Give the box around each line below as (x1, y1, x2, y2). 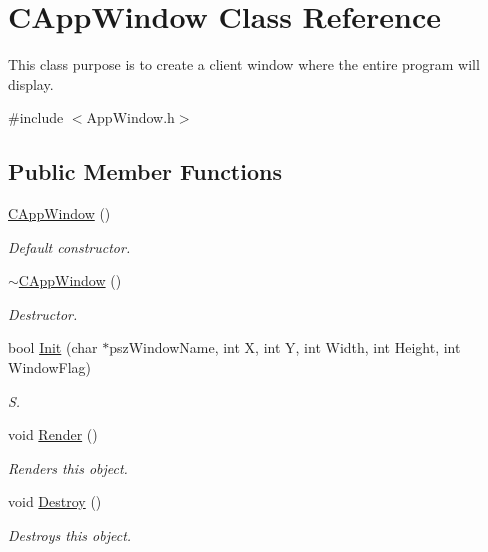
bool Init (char (8, 337, 98, 358)
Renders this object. (8, 457, 128, 478)
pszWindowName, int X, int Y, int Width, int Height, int (109, 337, 461, 358)
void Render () (8, 424, 98, 445)
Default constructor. (8, 236, 131, 257)
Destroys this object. (8, 525, 132, 546)
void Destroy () (8, 491, 102, 512)
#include (8, 107, 64, 128)
